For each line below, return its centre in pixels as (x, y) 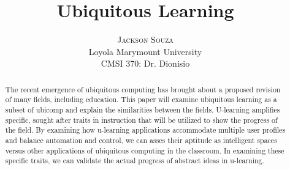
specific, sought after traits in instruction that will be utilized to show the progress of (141, 120)
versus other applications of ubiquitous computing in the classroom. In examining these (145, 150)
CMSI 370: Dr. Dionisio (145, 63)
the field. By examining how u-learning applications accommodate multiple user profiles (145, 130)
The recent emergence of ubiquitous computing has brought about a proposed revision (143, 89)
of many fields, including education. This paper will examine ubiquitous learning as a (141, 99)
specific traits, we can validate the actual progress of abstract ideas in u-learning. (135, 161)
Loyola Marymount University (145, 51)
